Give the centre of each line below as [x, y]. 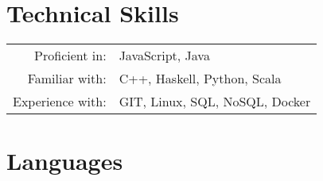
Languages [65, 161]
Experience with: [60, 102]
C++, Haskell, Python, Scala [200, 79]
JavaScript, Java [164, 56]
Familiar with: [67, 79]
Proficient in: [70, 56]
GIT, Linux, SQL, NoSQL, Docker [215, 102]
